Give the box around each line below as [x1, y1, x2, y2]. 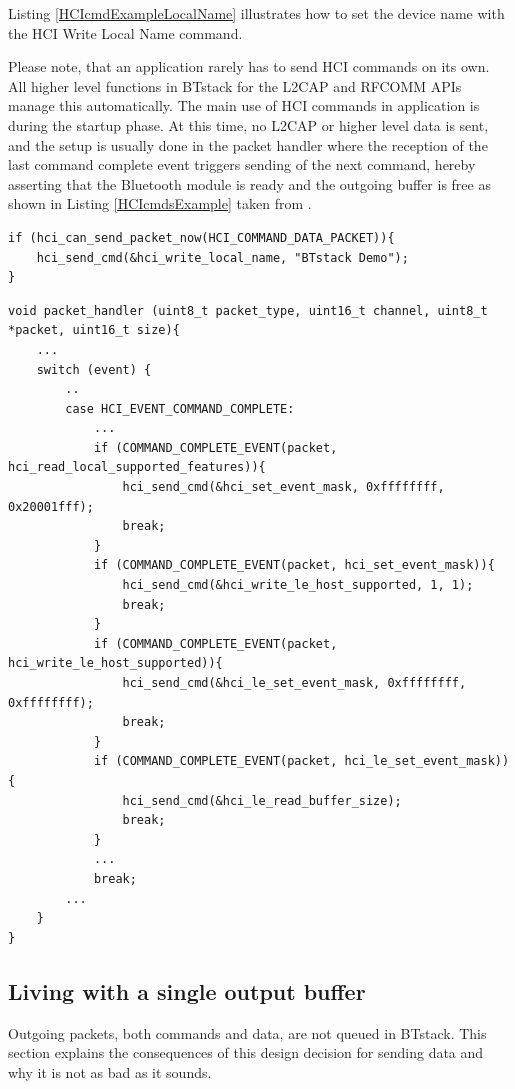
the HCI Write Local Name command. [8, 22, 243, 43]
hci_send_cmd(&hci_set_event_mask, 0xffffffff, [122, 480, 445, 495]
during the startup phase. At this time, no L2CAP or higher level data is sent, [8, 114, 489, 135]
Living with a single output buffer [8, 975, 366, 1006]
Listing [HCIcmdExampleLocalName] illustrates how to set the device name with [8, 3, 505, 23]
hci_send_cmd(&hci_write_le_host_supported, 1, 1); [122, 578, 474, 593]
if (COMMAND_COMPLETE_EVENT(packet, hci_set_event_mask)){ [93, 558, 495, 573]
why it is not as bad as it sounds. [8, 1061, 212, 1082]
